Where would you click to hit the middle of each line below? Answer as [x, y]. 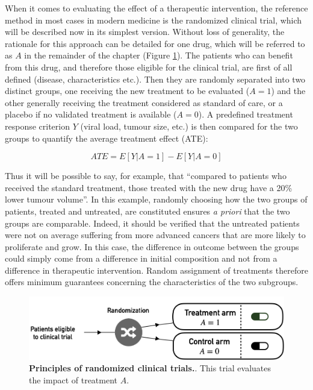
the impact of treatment [73, 379]
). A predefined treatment [246, 114]
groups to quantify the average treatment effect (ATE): [107, 138]
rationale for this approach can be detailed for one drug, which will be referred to [155, 43]
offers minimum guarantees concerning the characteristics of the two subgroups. [152, 282]
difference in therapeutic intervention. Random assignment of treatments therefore [156, 270]
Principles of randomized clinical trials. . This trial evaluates [150, 368]
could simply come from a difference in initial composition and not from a [141, 258]
